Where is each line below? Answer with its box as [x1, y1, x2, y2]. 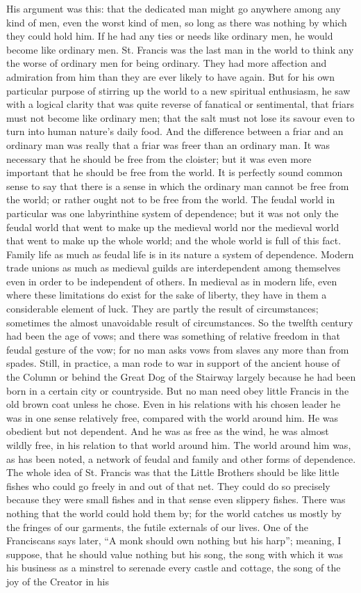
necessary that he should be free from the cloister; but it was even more [6, 151, 312, 166]
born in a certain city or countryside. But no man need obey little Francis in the [6, 383, 349, 397]
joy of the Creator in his [6, 574, 109, 588]
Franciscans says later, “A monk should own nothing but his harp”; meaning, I [6, 533, 342, 548]
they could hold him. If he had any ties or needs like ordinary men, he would [6, 29, 333, 43]
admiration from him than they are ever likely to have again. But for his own [6, 69, 335, 84]
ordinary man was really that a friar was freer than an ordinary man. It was [6, 137, 330, 152]
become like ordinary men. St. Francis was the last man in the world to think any [6, 42, 354, 56]
